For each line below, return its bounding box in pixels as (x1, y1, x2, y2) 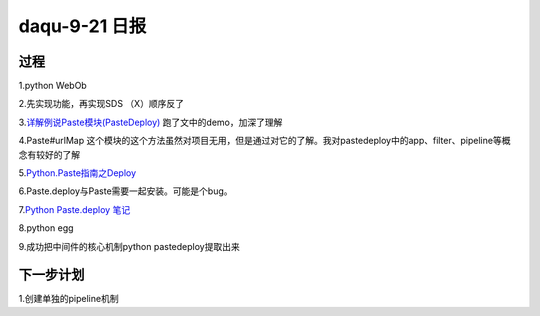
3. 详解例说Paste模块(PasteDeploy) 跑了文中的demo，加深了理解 (18, 116, 283, 128)
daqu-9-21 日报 (18, 15, 147, 37)
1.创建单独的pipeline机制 (18, 293, 119, 305)
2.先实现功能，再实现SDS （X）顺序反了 (18, 98, 185, 110)
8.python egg (18, 222, 74, 234)
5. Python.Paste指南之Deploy (18, 167, 137, 179)
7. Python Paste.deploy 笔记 (18, 203, 131, 215)
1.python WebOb (18, 80, 87, 92)
